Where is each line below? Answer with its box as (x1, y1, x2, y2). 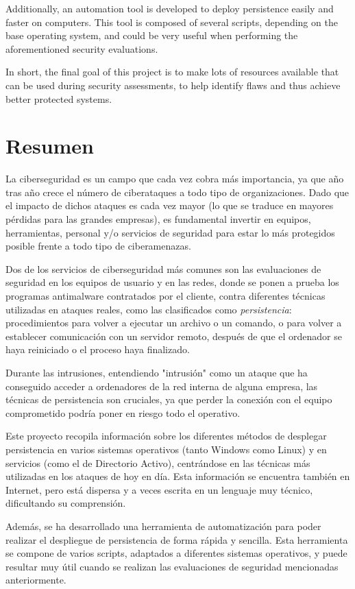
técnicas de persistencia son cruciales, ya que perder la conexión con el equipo (5, 392, 332, 407)
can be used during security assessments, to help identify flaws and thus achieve (5, 77, 341, 92)
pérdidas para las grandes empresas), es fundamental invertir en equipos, (5, 212, 311, 226)
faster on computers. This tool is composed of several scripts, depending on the (5, 14, 338, 29)
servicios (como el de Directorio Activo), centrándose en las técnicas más (5, 455, 310, 470)
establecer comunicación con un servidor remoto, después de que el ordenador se (5, 328, 342, 343)
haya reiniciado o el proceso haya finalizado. (5, 342, 190, 357)
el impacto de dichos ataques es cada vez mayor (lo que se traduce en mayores (5, 198, 334, 213)
